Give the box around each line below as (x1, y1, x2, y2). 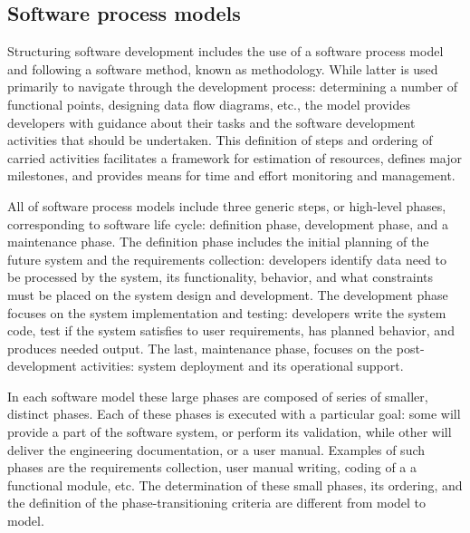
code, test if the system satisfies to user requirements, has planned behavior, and (7, 321, 455, 340)
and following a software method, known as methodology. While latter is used (7, 59, 438, 78)
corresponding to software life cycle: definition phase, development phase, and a (7, 214, 448, 233)
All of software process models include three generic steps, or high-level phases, (7, 196, 446, 215)
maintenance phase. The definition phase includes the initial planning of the (7, 232, 429, 251)
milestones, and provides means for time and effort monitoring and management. (7, 166, 456, 185)
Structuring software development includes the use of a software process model (7, 42, 444, 61)
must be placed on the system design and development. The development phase (7, 285, 448, 304)
